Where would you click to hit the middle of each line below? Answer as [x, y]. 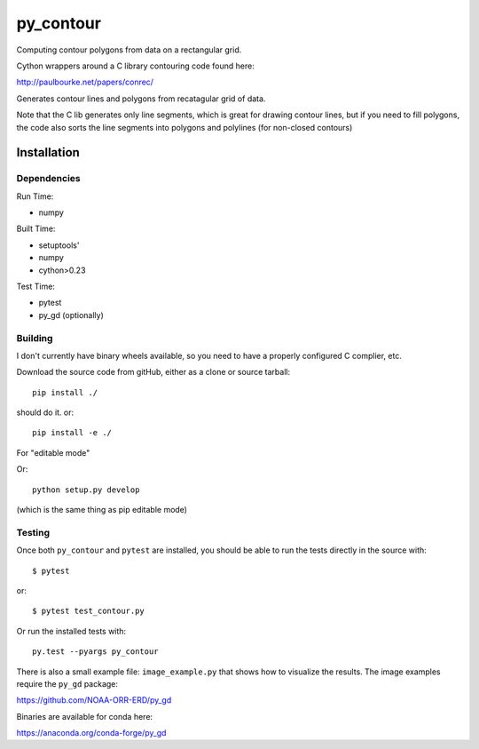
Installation [48, 152]
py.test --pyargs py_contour [95, 652]
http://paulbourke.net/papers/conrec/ [85, 82]
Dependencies [49, 179]
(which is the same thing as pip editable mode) [102, 510]
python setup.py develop [86, 490]
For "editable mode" [53, 452]
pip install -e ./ [72, 433]
